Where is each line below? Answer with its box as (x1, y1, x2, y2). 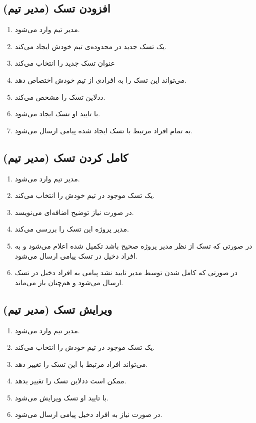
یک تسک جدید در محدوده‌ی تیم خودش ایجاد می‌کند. (14, 41, 167, 51)
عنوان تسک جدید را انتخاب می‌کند (14, 58, 115, 68)
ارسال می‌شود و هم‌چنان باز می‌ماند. (14, 277, 123, 287)
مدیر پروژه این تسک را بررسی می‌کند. (14, 224, 129, 234)
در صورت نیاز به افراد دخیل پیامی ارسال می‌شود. (14, 409, 162, 419)
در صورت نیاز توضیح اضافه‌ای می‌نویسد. (14, 206, 134, 217)
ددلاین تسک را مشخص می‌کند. (14, 91, 105, 102)
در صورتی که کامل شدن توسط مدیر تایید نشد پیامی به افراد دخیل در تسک (14, 267, 238, 278)
